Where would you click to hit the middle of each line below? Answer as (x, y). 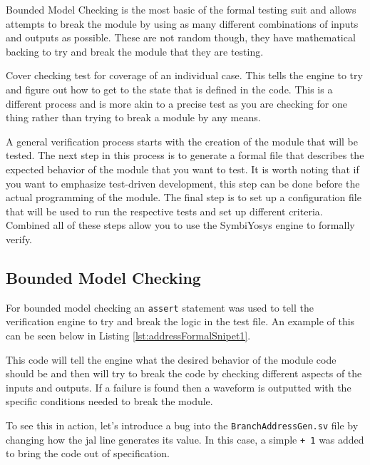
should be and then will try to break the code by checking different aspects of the (184, 373)
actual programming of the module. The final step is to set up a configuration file (184, 197)
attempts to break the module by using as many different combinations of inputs (182, 23)
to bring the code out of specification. (88, 453)
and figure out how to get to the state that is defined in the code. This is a (169, 89)
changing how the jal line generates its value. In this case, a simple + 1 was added (185, 439)
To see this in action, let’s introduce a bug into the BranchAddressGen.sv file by (182, 425)
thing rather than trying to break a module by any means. (133, 117)
